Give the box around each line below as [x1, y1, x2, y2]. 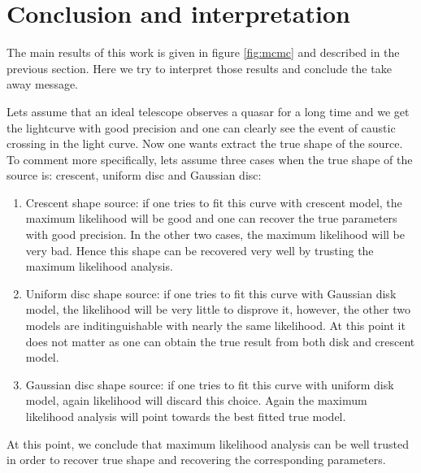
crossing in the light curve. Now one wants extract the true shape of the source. [7, 135, 403, 152]
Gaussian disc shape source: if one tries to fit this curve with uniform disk [25, 375, 394, 393]
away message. [7, 76, 79, 93]
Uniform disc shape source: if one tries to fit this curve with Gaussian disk [25, 284, 397, 302]
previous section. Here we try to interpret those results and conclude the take [7, 59, 392, 76]
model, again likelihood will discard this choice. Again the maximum [25, 392, 367, 409]
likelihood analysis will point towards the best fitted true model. [25, 408, 346, 424]
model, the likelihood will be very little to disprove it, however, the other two [25, 301, 410, 318]
